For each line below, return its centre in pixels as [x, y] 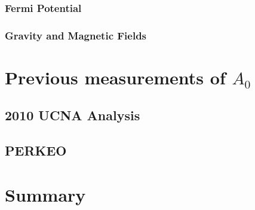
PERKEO [36, 150]
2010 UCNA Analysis [73, 115]
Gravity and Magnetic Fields [76, 35]
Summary [45, 194]
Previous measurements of [115, 77]
